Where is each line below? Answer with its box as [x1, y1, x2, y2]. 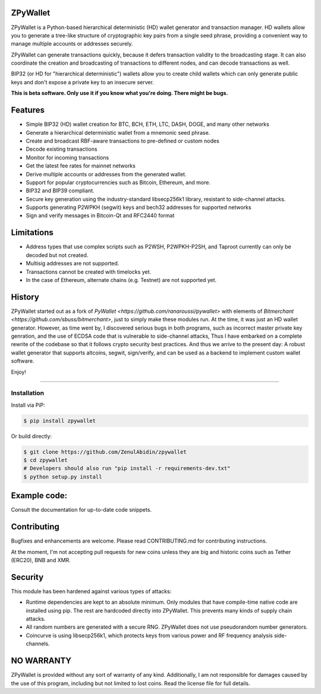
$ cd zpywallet [23, 457, 68, 464]
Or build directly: [11, 432, 52, 439]
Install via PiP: [11, 401, 46, 408]
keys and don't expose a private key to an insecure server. [11, 78, 155, 85]
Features [11, 105, 45, 115]
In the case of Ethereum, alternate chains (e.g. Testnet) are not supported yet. [26, 276, 217, 283]
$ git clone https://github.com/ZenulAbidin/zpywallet [23, 448, 187, 455]
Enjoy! [11, 368, 27, 375]
